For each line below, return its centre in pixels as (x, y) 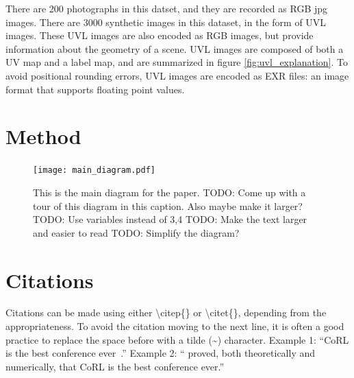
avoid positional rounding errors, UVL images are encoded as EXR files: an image (177, 75)
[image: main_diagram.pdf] (94, 170)
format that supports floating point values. (95, 89)
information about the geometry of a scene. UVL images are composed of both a (175, 48)
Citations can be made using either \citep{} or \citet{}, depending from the (166, 312)
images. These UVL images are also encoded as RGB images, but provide (160, 35)
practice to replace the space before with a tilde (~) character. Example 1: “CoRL (177, 339)
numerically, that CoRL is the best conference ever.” (115, 366)
